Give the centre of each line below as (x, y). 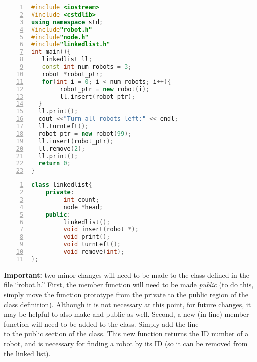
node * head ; (83, 207)
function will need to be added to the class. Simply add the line (101, 323)
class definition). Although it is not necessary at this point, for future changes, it (128, 304)
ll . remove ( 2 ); (62, 148)
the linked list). (27, 353)
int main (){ (51, 52)
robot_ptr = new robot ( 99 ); (85, 133)
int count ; (82, 200)
